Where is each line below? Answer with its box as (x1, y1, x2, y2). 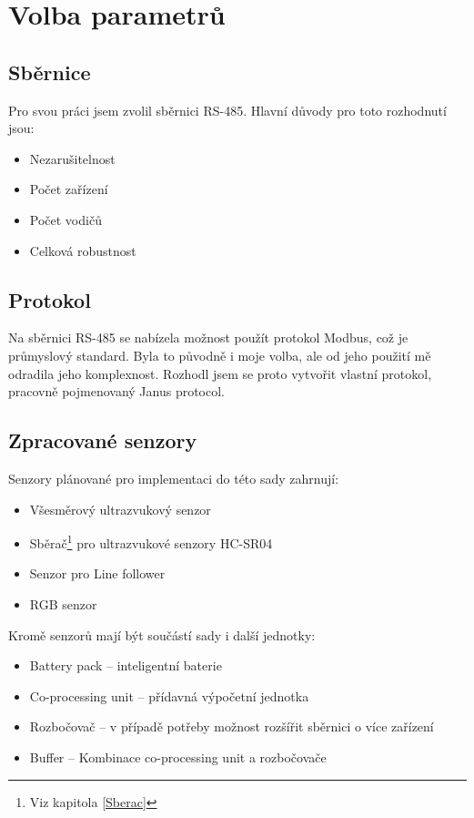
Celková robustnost (29, 240, 136, 260)
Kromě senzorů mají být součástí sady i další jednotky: (8, 625, 316, 644)
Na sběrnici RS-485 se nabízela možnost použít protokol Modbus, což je (8, 328, 408, 347)
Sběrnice (8, 57, 91, 86)
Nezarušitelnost (29, 148, 116, 168)
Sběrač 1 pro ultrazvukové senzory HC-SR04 (29, 531, 273, 552)
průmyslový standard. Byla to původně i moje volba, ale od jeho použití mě (8, 345, 431, 364)
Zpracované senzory (8, 426, 197, 455)
